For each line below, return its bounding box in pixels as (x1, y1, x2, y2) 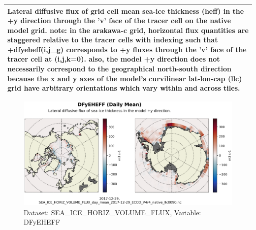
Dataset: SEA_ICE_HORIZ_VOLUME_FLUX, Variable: (24, 207, 201, 217)
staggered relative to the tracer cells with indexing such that (7, 34, 218, 45)
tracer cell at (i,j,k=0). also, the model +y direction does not (7, 54, 220, 64)
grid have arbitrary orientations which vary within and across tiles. (7, 83, 240, 93)
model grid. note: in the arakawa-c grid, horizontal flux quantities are (7, 25, 249, 35)
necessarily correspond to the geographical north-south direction (7, 64, 231, 74)
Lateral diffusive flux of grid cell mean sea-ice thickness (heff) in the (7, 5, 244, 16)
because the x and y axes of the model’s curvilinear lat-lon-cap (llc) (7, 73, 242, 83)
